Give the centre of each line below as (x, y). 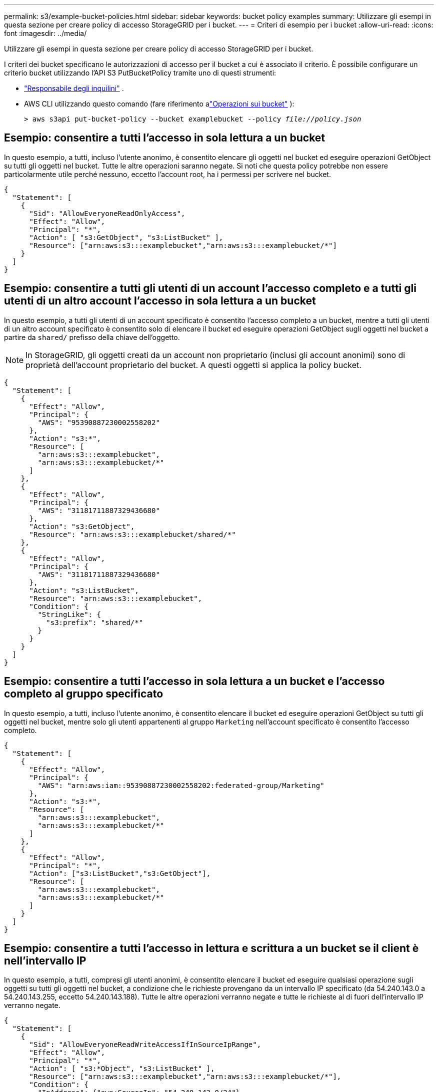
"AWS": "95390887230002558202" (99, 422)
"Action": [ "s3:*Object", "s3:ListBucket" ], (122, 1069)
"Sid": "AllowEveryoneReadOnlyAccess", (107, 213)
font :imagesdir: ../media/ (45, 33)
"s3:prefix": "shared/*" (95, 622)
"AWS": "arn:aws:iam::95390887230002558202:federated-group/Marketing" (181, 785)
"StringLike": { (69, 614)
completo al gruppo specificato (84, 694)
